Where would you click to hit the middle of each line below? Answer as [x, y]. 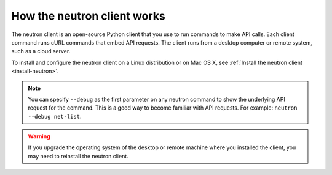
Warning [39, 136]
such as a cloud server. [41, 51]
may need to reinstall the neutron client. [78, 156]
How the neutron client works [88, 16]
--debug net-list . [55, 116]
